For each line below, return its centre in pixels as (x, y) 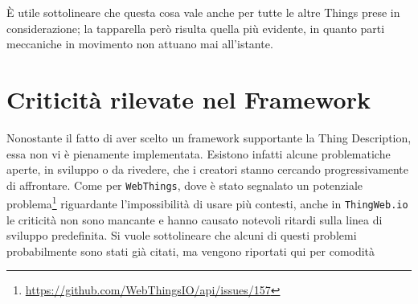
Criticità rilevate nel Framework (189, 99)
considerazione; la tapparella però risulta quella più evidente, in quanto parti (196, 28)
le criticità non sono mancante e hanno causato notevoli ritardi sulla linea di (195, 219)
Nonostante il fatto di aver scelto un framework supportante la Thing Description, (209, 137)
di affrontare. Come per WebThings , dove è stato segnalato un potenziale (185, 185)
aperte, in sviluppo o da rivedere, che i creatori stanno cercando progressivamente (207, 169)
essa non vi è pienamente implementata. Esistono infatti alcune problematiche (199, 153)
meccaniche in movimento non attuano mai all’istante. (140, 44)
